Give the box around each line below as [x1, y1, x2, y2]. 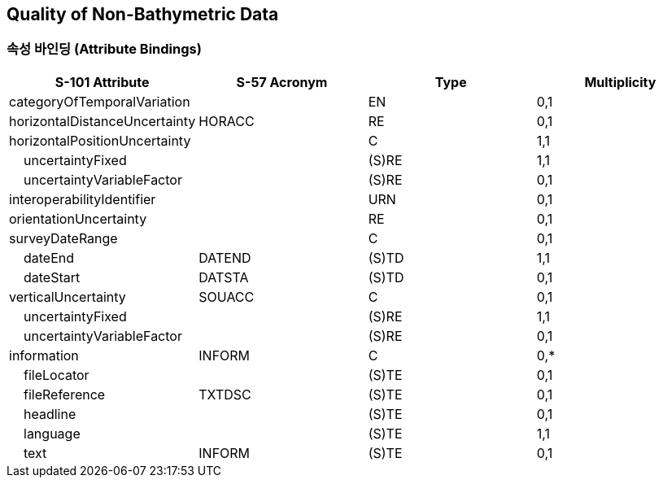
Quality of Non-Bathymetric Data [7, 4, 279, 24]
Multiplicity [584, 73, 656, 90]
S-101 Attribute [55, 73, 150, 90]
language [24, 425, 81, 442]
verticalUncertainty [9, 288, 126, 305]
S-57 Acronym [236, 73, 328, 90]
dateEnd [24, 249, 75, 266]
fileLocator [24, 366, 89, 383]
